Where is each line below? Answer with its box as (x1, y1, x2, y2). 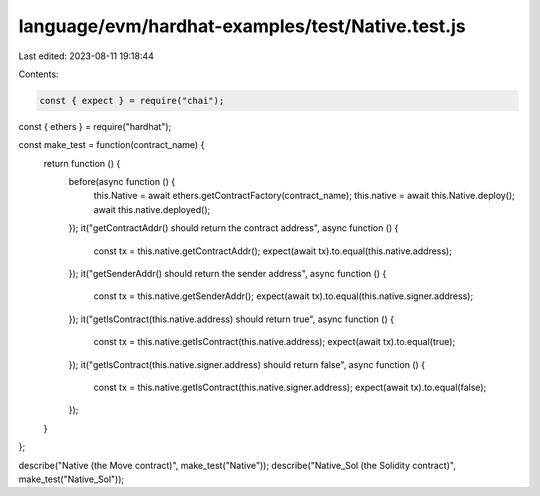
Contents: (18, 68, 59, 80)
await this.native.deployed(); (93, 203, 211, 215)
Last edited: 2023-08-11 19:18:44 (18, 50, 155, 62)
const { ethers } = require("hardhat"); (18, 120, 172, 132)
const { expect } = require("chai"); (39, 95, 225, 106)
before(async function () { (68, 176, 175, 188)
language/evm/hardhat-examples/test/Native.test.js (18, 15, 466, 37)
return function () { (43, 157, 121, 169)
